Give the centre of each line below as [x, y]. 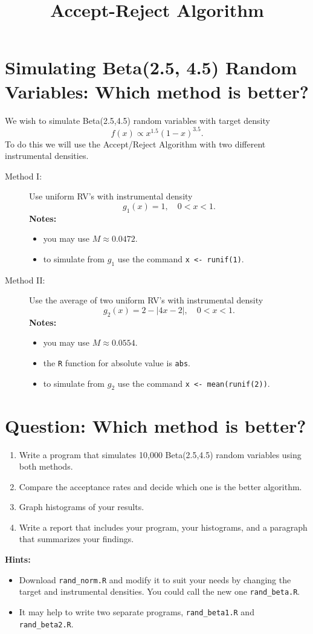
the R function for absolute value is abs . [117, 362]
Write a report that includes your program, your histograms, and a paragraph [163, 527]
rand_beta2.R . [46, 623]
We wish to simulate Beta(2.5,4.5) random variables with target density [137, 120]
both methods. [46, 466]
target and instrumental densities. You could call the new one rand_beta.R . [160, 591]
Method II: [25, 280]
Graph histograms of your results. [82, 507]
